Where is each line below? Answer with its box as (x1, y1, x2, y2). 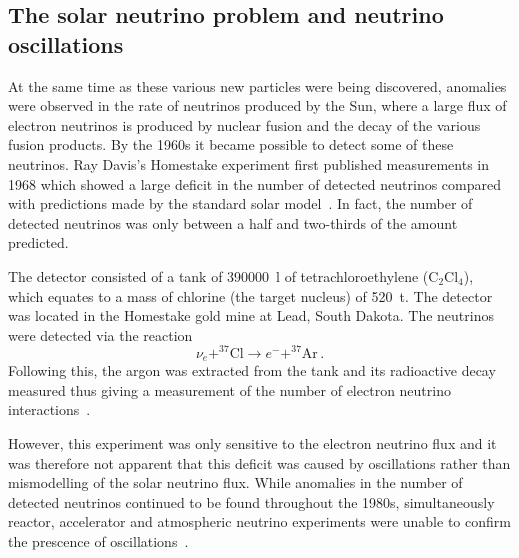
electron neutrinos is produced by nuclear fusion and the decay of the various (8, 114, 481, 135)
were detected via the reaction (8, 324, 193, 345)
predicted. (8, 232, 69, 253)
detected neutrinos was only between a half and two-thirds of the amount (8, 212, 458, 233)
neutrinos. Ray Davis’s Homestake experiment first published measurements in (8, 153, 490, 174)
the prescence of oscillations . (8, 531, 189, 552)
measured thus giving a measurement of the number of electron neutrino (8, 379, 451, 400)
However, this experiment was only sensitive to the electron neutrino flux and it (8, 433, 497, 454)
